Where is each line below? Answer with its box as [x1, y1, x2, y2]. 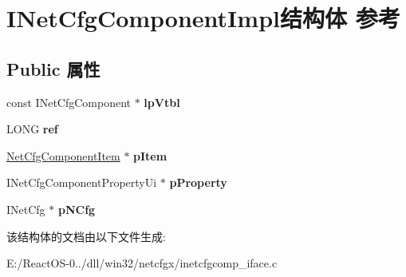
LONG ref [6, 121, 58, 137]
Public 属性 [6, 56, 101, 81]
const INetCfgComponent [6, 93, 132, 110]
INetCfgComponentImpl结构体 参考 [6, 2, 400, 34]
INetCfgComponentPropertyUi [6, 174, 157, 191]
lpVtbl [144, 93, 180, 110]
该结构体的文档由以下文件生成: [6, 228, 166, 244]
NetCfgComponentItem [6, 147, 120, 164]
